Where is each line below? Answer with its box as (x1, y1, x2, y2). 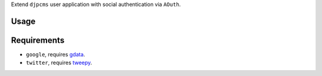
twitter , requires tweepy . (26, 59, 92, 66)
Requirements (11, 35, 65, 45)
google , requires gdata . (26, 50, 86, 58)
